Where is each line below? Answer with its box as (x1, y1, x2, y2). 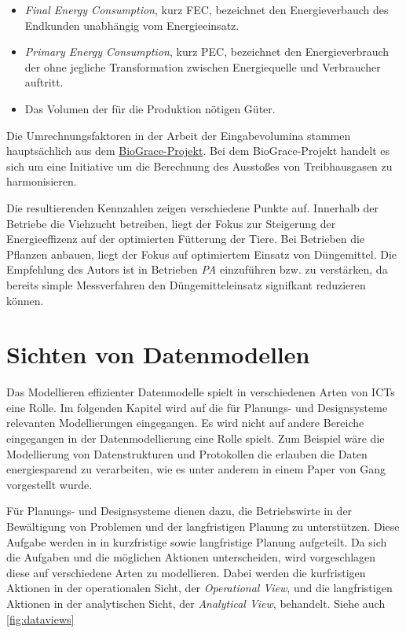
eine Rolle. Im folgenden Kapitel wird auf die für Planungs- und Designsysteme (6, 399, 388, 415)
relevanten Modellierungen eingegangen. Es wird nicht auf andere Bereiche (6, 414, 364, 431)
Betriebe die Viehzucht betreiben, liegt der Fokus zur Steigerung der (6, 215, 336, 231)
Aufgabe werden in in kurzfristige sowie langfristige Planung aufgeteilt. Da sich (6, 533, 387, 550)
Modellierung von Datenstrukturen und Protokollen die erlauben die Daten (6, 445, 368, 462)
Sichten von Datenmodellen (6, 338, 310, 370)
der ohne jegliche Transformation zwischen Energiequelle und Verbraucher (24, 58, 381, 75)
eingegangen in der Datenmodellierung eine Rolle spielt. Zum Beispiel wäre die (6, 430, 385, 446)
